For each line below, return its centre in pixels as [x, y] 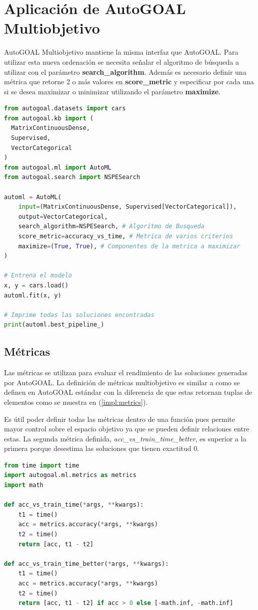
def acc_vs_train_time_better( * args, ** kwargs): [86, 564]
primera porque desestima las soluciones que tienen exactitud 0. [102, 448]
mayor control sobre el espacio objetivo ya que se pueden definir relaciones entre [127, 429]
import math [24, 485]
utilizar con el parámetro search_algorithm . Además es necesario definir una [125, 71]
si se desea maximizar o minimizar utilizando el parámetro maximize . [112, 91]
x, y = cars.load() [36, 285]
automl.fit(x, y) [33, 295]
